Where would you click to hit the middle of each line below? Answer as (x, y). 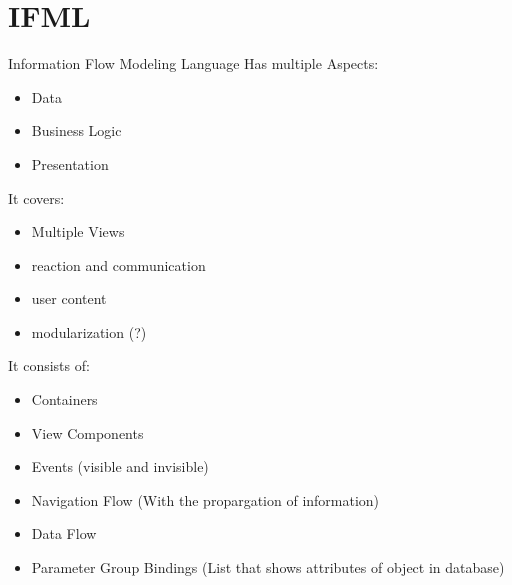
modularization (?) (89, 331)
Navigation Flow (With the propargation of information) (205, 499)
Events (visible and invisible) (120, 466)
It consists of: (49, 365)
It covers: (36, 197)
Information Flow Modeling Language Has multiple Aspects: (193, 63)
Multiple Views (78, 231)
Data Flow (64, 533)
